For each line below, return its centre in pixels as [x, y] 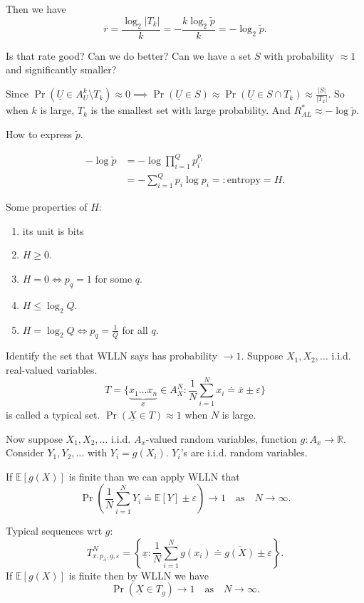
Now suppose [34, 438]
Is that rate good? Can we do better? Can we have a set [129, 55]
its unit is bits [53, 230]
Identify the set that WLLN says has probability [112, 356]
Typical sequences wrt [54, 531]
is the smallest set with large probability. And [191, 110]
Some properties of [47, 207]
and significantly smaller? [61, 69]
